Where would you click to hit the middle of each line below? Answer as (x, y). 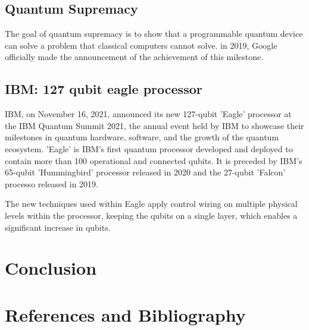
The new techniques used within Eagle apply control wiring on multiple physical (151, 204)
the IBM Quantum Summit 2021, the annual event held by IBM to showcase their (154, 125)
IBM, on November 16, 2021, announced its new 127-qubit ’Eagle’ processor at (148, 114)
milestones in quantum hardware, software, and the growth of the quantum (142, 137)
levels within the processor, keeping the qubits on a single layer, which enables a (151, 215)
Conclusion (51, 268)
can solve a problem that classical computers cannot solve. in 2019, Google (141, 45)
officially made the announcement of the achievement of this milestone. (134, 57)
